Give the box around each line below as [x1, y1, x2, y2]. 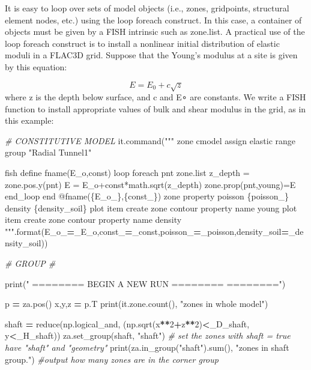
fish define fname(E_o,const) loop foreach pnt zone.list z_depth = [5, 166, 250, 178]
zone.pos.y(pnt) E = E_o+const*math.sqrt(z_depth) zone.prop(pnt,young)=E [5, 178, 296, 190]
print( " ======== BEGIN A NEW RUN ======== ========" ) [5, 277, 286, 290]
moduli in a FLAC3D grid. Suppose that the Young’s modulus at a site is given [5, 49, 298, 61]
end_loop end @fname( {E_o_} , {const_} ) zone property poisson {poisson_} [5, 190, 289, 202]
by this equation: [5, 60, 67, 73]
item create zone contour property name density [5, 213, 182, 226]
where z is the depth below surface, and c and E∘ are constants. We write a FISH [5, 90, 306, 103]
